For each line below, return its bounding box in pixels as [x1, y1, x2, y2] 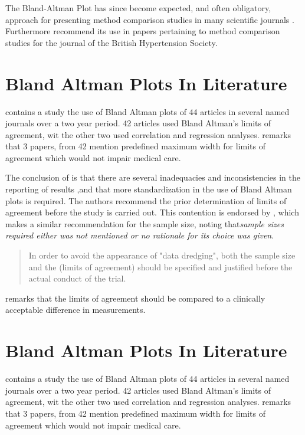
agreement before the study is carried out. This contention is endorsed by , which [5, 206, 299, 218]
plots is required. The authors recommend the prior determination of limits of [5, 194, 287, 207]
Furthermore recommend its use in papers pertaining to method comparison [5, 25, 280, 37]
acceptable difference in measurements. [5, 303, 146, 316]
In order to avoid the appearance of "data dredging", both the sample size [28, 249, 296, 261]
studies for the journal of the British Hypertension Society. [5, 36, 218, 48]
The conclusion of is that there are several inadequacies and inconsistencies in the [5, 171, 300, 184]
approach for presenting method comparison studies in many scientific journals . [5, 13, 294, 25]
